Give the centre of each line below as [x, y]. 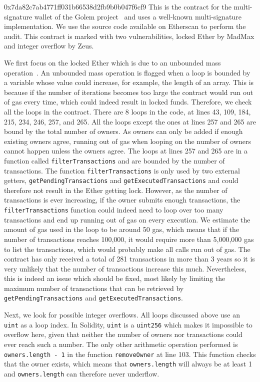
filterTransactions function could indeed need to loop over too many [114, 210]
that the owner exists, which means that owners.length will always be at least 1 [128, 364]
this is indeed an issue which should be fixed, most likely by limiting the [115, 278]
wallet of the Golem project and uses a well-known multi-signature [138, 16]
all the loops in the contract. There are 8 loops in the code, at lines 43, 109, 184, [127, 111]
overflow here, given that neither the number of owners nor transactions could [123, 334]
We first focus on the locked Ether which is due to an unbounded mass [112, 62]
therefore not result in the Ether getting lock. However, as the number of [116, 190]
